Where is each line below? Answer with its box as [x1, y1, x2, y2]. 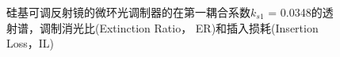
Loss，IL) [6, 35, 55, 51]
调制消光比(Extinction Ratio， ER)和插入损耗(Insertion [39, 19, 319, 36]
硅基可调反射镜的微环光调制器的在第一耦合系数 [6, 4, 250, 20]
